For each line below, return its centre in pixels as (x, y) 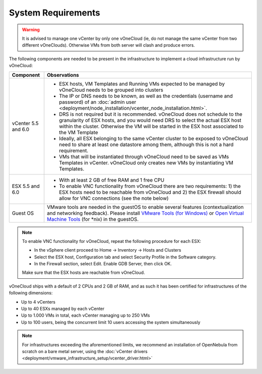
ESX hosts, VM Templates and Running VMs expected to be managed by (142, 84)
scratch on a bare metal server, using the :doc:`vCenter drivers (85, 351)
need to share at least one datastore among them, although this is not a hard (146, 144)
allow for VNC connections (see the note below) (114, 198)
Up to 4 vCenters (38, 302)
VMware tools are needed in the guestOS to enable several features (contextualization (145, 207)
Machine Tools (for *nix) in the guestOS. (93, 219)
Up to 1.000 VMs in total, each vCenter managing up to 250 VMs (86, 315)
